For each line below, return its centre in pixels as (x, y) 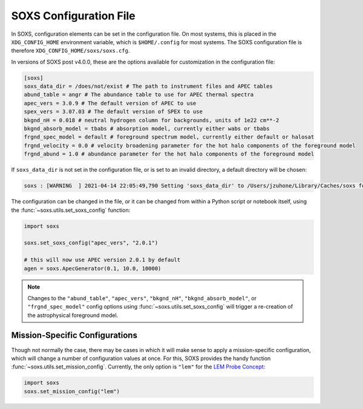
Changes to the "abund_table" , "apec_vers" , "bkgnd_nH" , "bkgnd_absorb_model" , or (142, 298)
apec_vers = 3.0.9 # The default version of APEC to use (110, 103)
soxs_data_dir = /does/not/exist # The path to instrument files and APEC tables (149, 87)
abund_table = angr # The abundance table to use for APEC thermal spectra (139, 95)
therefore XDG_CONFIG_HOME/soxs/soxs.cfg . (70, 51)
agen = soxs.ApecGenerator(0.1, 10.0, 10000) (93, 268)
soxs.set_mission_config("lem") (72, 391)
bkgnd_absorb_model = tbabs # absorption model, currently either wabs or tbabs (147, 129)
